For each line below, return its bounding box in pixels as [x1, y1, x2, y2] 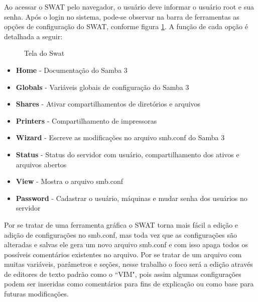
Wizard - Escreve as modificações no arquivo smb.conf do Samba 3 [16, 132, 225, 143]
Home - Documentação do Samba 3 [16, 64, 127, 75]
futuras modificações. [4, 288, 69, 299]
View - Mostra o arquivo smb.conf [16, 176, 123, 186]
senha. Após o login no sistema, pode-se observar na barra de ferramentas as [4, 11, 239, 22]
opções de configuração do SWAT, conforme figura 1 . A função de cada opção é [4, 21, 248, 32]
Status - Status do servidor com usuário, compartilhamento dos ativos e [16, 149, 239, 159]
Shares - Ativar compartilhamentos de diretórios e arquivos [16, 98, 201, 109]
